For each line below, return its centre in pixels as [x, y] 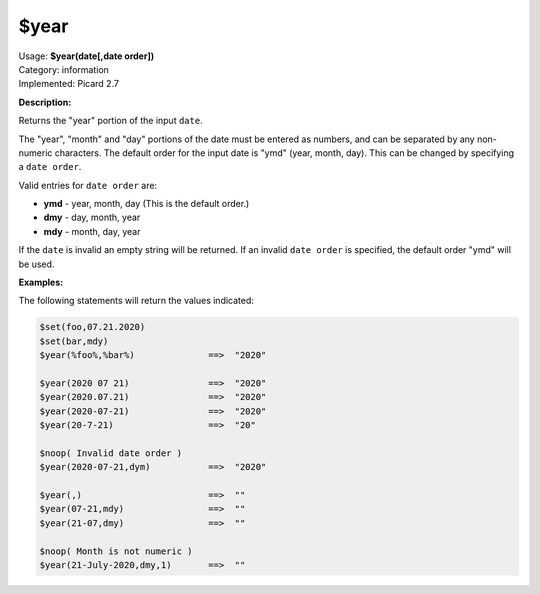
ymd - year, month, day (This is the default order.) [146, 204]
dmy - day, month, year [92, 217]
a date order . [50, 167]
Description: [45, 102]
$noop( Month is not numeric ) [116, 551]
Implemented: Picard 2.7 [69, 84]
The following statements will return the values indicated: [136, 301]
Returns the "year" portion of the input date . [111, 121]
